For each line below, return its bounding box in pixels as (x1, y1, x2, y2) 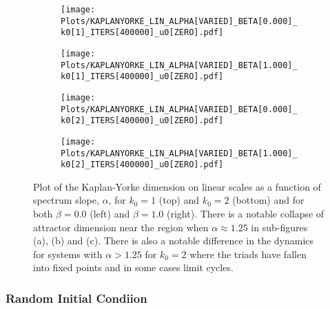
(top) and (158, 193, 200, 207)
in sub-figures (251, 220, 308, 234)
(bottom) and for (232, 193, 305, 207)
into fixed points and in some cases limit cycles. (33, 260, 234, 275)
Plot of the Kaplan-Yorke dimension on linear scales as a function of (33, 179, 321, 193)
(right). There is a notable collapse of (167, 206, 324, 221)
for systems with (33, 246, 103, 261)
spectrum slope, (33, 193, 99, 207)
